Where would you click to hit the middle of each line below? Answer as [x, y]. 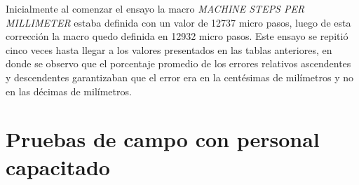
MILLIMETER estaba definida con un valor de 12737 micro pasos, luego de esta [178, 22]
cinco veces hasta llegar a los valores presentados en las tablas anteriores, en [169, 49]
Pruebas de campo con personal [163, 139]
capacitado [58, 166]
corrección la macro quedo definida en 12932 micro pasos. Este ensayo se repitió [177, 36]
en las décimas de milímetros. [69, 91]
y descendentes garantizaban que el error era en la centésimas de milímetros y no [179, 77]
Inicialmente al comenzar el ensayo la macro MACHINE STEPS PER [155, 8]
